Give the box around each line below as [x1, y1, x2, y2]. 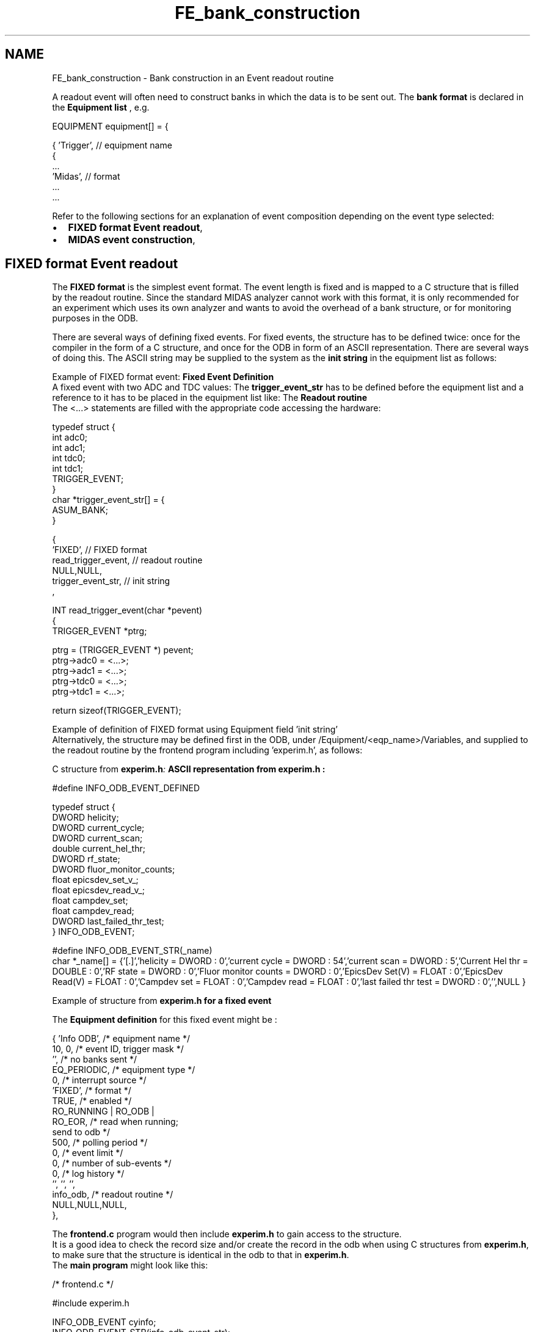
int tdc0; [52, 453, 86, 464]
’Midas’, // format [52, 170, 120, 181]
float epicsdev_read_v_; [52, 885, 145, 896]
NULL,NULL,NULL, [52, 1199, 127, 1210]
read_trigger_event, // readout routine [52, 555, 203, 566]
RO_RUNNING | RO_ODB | [52, 1106, 155, 1117]
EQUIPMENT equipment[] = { [52, 120, 169, 131]
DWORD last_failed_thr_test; [52, 916, 164, 927]
